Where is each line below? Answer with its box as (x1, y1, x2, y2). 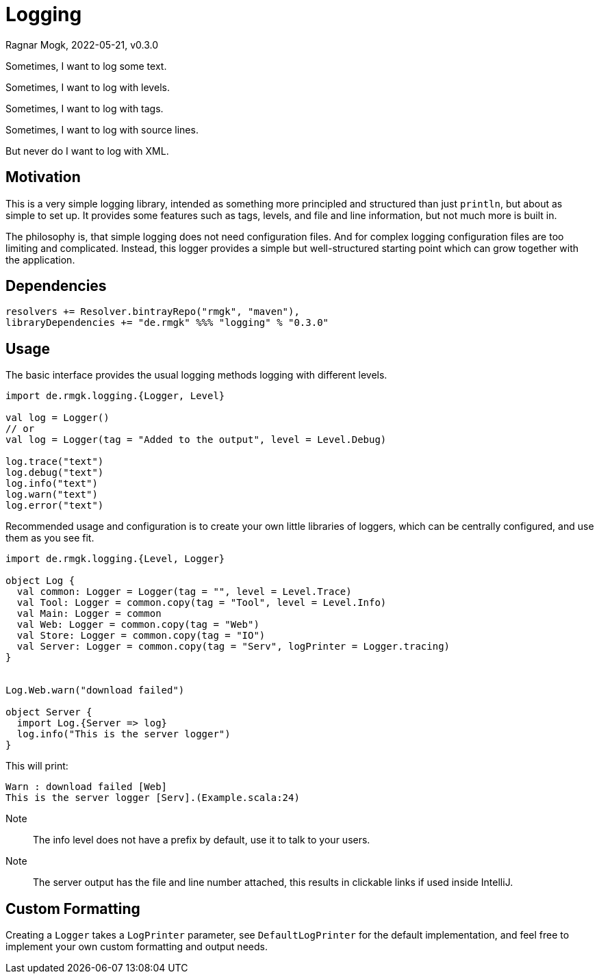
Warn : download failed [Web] (5, 781, 168, 793)
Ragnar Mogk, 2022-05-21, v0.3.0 (5, 38, 159, 51)
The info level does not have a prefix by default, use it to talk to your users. (33, 834, 370, 846)
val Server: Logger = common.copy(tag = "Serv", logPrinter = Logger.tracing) (16, 641, 450, 652)
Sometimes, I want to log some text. (5, 60, 167, 72)
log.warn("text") (5, 489, 98, 500)
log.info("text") (5, 478, 98, 489)
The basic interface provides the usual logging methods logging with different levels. (5, 369, 387, 381)
